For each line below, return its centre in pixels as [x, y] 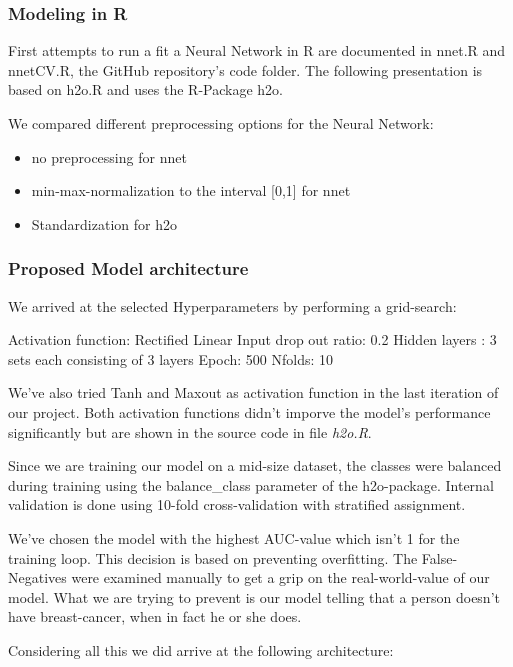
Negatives [37, 577]
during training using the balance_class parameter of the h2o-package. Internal [251, 484]
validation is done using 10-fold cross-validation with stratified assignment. [237, 504]
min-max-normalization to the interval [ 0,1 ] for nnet [191, 190]
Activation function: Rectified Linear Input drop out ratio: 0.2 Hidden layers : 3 [252, 339]
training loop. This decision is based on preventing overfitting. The [213, 557]
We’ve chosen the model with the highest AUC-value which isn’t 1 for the [234, 537]
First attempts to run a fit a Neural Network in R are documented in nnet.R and [257, 50]
